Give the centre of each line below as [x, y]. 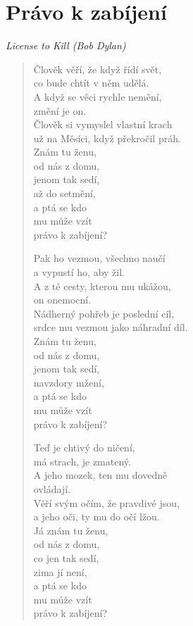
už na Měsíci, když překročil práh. [107, 138]
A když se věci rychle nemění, [98, 96]
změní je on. [60, 110]
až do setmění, [64, 193]
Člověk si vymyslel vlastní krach [103, 124]
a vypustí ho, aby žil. [79, 272]
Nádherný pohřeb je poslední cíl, [104, 313]
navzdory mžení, [69, 382]
